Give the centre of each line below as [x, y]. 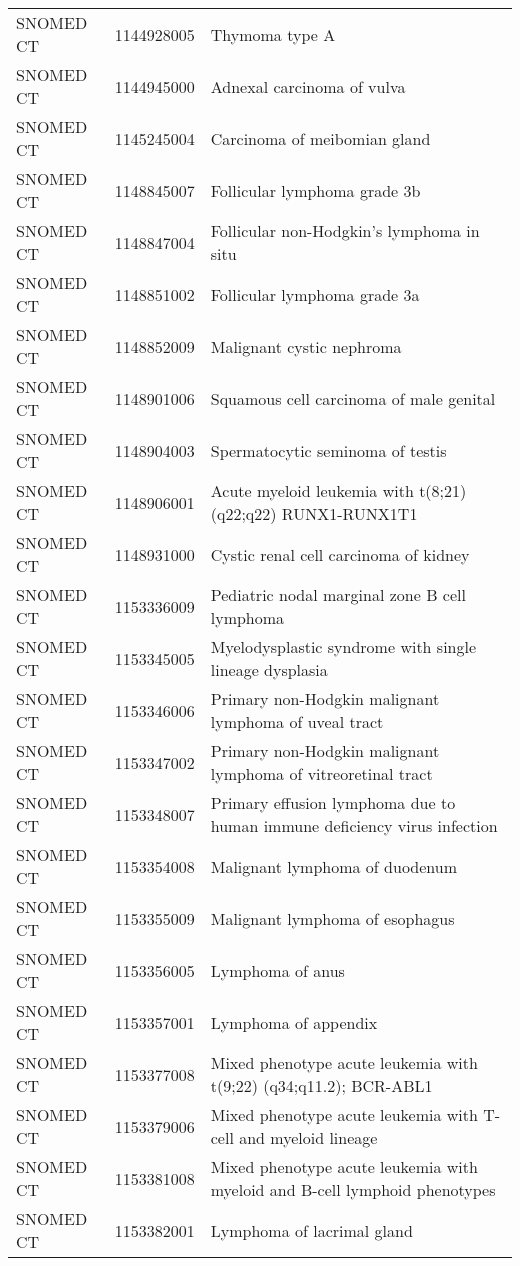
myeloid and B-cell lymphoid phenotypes [353, 1189]
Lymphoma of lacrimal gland [311, 1230]
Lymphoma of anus [277, 970]
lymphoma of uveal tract [297, 721]
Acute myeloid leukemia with [312, 490]
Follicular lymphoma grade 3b [315, 190]
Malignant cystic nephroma [306, 346]
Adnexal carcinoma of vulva [308, 86]
